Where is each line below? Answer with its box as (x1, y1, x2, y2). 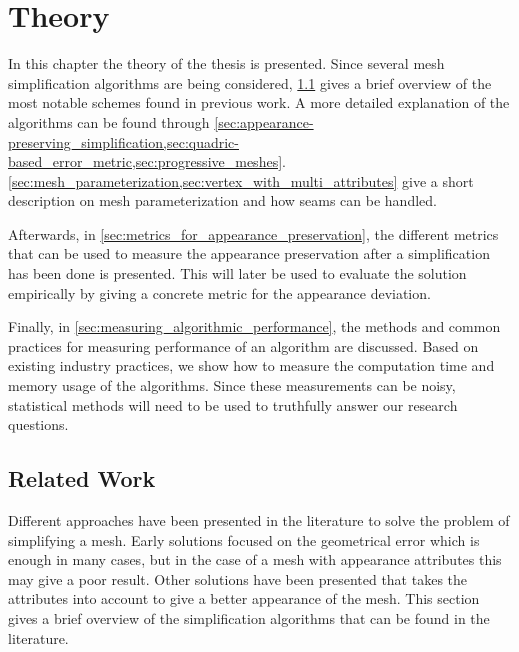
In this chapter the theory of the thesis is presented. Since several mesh (8, 53, 445, 74)
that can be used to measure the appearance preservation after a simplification (8, 243, 490, 264)
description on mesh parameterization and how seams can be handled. (8, 190, 437, 211)
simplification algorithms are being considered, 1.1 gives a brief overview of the (8, 72, 492, 93)
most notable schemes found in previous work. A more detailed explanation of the (8, 92, 510, 113)
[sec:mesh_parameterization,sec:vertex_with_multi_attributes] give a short (8, 170, 474, 191)
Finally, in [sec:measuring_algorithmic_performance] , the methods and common (8, 316, 501, 337)
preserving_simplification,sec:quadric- (8, 131, 239, 152)
